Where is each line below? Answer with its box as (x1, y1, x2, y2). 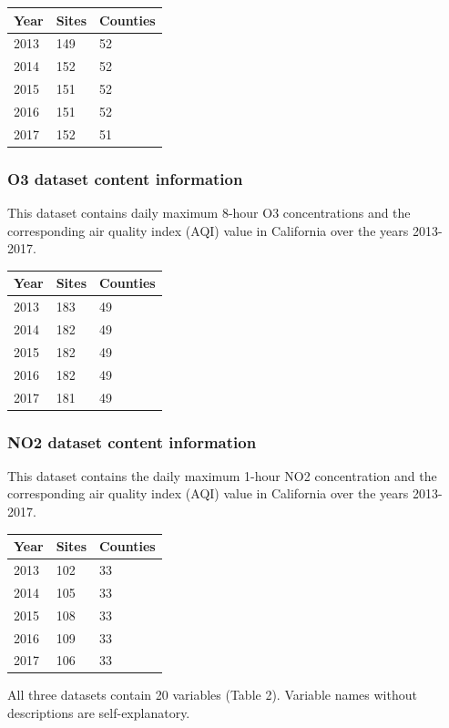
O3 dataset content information (7, 167, 243, 190)
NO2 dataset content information (7, 430, 257, 453)
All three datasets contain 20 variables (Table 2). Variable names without (7, 685, 417, 704)
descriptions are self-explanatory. (7, 703, 190, 723)
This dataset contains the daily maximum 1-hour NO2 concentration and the (7, 466, 437, 485)
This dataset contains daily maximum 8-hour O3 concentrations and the (7, 203, 411, 222)
